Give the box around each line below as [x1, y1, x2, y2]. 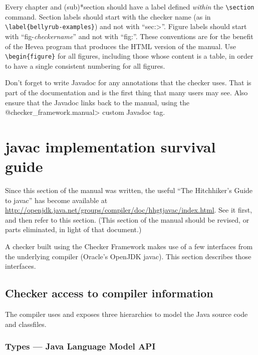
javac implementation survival [5, 136, 216, 156]
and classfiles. [5, 318, 47, 329]
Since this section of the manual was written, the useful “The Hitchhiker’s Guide [5, 185, 253, 196]
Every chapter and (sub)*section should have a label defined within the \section [5, 2, 254, 12]
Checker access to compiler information [5, 285, 213, 301]
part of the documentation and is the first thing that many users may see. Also [5, 87, 248, 97]
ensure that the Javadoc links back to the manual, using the [5, 97, 189, 107]
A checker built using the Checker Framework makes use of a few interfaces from [5, 241, 253, 251]
